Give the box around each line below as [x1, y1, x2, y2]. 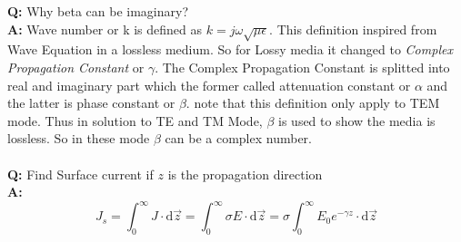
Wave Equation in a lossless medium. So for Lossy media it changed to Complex [7, 40, 453, 59]
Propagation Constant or [7, 57, 145, 76]
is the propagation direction [167, 164, 323, 183]
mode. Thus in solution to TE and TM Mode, [7, 111, 263, 130]
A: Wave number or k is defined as [7, 19, 203, 38]
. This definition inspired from [269, 19, 437, 38]
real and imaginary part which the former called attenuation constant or [7, 75, 411, 94]
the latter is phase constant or [7, 93, 175, 112]
